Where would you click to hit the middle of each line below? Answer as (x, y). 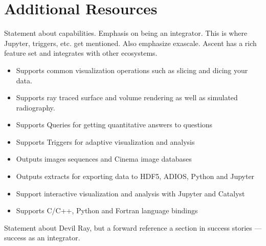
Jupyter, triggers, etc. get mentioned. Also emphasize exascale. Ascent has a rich (130, 43)
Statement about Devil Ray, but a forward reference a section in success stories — (133, 227)
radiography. (36, 107)
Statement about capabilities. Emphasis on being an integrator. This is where (126, 33)
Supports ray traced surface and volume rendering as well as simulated (127, 97)
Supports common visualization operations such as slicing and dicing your (132, 70)
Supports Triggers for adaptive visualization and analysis (105, 141)
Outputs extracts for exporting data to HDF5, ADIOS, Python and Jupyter (135, 176)
